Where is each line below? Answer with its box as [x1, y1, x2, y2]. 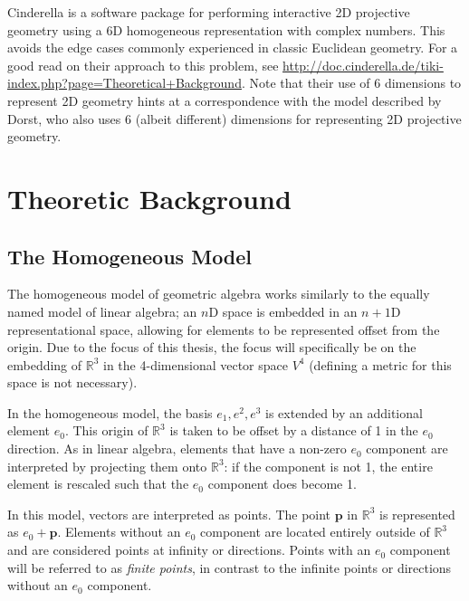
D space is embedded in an [208, 301, 358, 320]
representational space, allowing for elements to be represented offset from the [7, 320, 440, 339]
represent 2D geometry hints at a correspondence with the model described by [7, 91, 442, 110]
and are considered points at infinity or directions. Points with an [7, 540, 371, 559]
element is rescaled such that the [7, 474, 189, 493]
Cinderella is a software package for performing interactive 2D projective [7, 3, 410, 21]
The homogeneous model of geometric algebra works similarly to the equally [7, 284, 430, 303]
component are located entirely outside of [200, 522, 430, 541]
